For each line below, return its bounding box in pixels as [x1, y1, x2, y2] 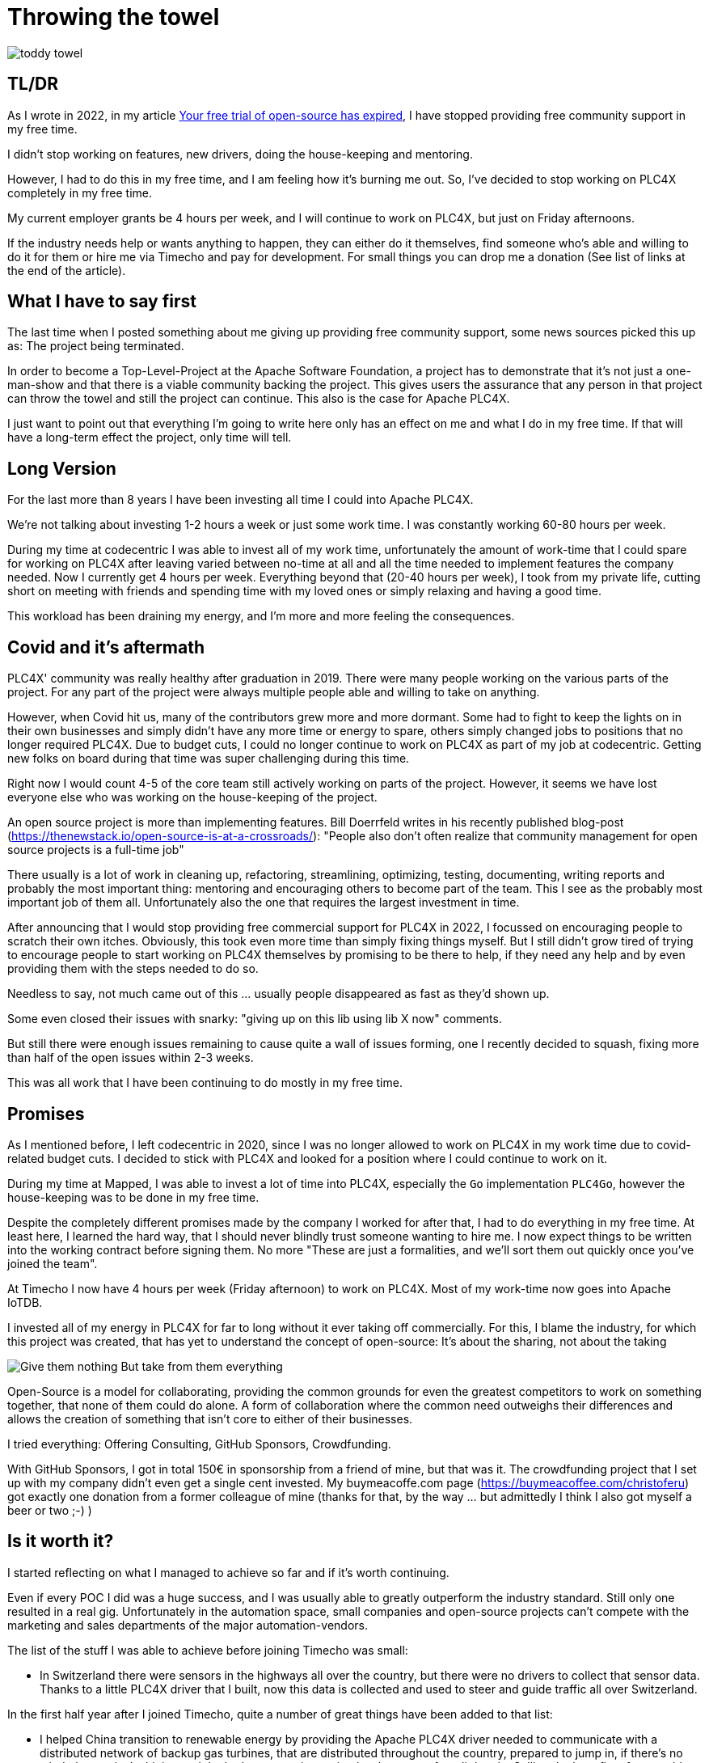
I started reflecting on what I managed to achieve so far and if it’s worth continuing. [7, 1565, 449, 1579]
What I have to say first [7, 291, 196, 312]
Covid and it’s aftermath [7, 636, 205, 657]
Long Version [7, 458, 116, 479]
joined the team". [7, 1256, 98, 1270]
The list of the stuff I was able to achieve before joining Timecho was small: [7, 1643, 408, 1657]
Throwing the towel [7, 3, 220, 31]
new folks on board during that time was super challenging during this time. [7, 751, 410, 766]
